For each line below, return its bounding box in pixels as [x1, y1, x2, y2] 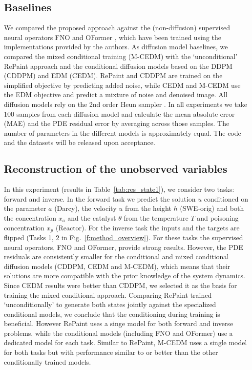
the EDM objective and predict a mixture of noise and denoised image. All [4, 89, 228, 100]
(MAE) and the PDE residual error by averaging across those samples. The [4, 118, 230, 128]
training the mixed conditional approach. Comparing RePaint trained [4, 289, 212, 300]
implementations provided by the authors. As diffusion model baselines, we [4, 41, 228, 52]
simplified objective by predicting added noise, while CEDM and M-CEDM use [4, 80, 241, 90]
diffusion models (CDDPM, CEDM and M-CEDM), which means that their [4, 261, 231, 271]
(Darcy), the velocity [54, 203, 117, 213]
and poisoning [197, 212, 239, 223]
